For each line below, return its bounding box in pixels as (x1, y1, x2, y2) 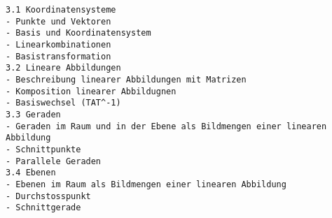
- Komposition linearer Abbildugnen (6, 86, 177, 96)
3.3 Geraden (6, 109, 61, 119)
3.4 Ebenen (6, 168, 56, 178)
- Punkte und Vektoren (6, 16, 111, 27)
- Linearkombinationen (6, 39, 111, 50)
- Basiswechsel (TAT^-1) (6, 98, 121, 108)
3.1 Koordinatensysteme (6, 5, 116, 15)
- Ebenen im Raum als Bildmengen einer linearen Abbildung (6, 179, 286, 189)
